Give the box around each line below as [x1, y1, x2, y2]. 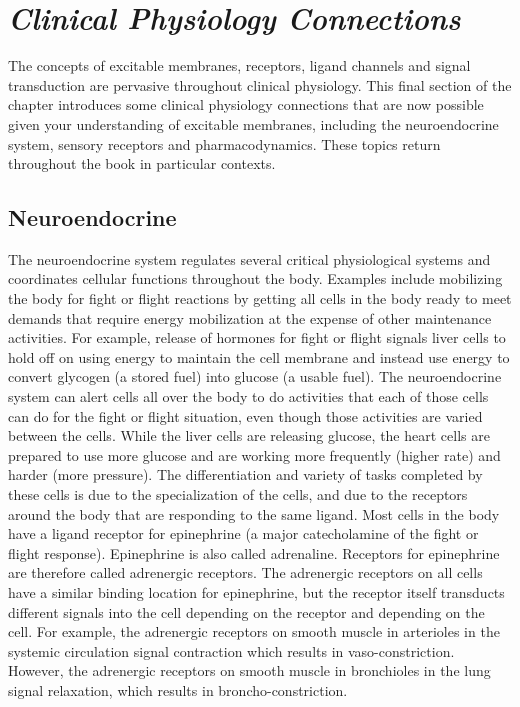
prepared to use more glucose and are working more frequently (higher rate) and [8, 444, 501, 465]
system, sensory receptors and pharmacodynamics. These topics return [8, 133, 441, 154]
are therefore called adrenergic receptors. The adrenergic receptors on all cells [8, 562, 483, 583]
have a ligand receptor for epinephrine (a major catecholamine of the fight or [8, 523, 479, 544]
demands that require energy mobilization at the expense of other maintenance [8, 307, 492, 328]
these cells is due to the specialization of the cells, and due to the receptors [8, 484, 468, 505]
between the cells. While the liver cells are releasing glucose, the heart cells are [8, 425, 490, 446]
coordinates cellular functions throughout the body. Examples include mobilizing [8, 268, 503, 289]
